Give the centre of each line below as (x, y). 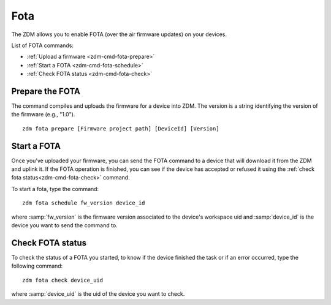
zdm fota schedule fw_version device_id (84, 203)
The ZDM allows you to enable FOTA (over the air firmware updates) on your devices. (119, 34)
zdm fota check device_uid (63, 280)
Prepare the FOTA (46, 91)
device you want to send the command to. (64, 225)
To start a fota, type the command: (55, 189)
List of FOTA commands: (42, 45)
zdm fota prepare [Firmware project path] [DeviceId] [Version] (121, 128)
